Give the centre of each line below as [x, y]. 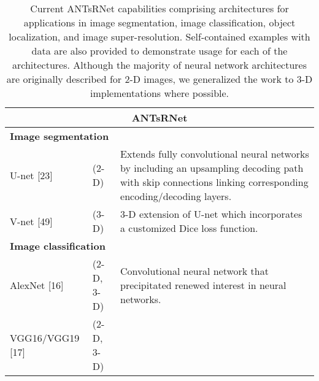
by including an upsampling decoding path [212, 168]
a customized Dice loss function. [189, 228]
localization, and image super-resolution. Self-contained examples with [159, 37]
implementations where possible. [159, 93]
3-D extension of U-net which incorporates [211, 214]
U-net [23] [31, 175]
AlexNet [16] [37, 285]
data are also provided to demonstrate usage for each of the [159, 51]
